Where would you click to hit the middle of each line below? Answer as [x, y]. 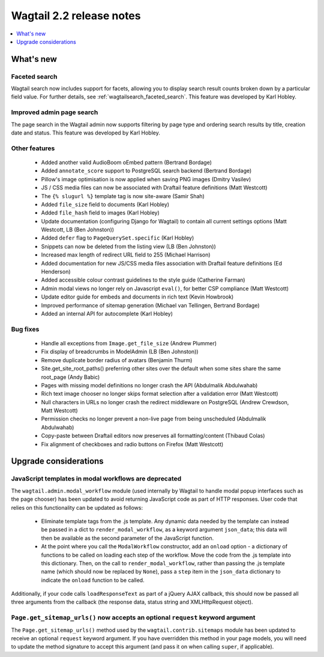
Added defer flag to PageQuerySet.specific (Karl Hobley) [118, 238]
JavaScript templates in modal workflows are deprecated [96, 479]
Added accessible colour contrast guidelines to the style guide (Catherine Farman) [143, 280]
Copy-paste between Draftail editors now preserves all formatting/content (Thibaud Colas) [153, 436]
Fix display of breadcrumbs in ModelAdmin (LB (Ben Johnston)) [120, 352]
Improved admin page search [55, 112]
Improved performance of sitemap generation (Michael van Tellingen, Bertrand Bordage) [151, 305]
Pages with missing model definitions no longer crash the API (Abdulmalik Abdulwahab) [149, 385]
